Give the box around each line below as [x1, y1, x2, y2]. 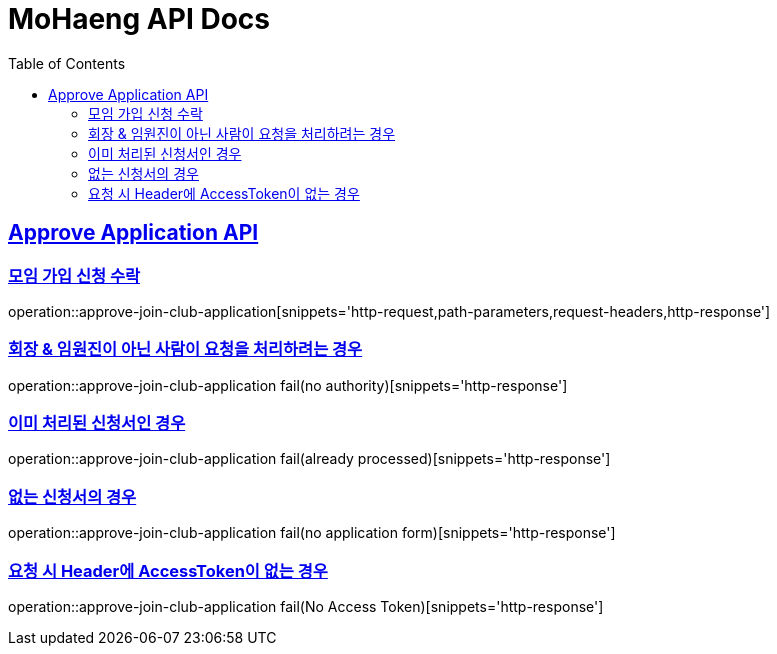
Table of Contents [8, 54, 126, 72]
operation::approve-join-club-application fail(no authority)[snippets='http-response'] [8, 376, 568, 394]
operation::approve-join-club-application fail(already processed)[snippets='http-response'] [8, 450, 611, 468]
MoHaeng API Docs [8, 2, 270, 36]
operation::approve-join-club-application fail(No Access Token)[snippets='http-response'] [8, 597, 604, 615]
